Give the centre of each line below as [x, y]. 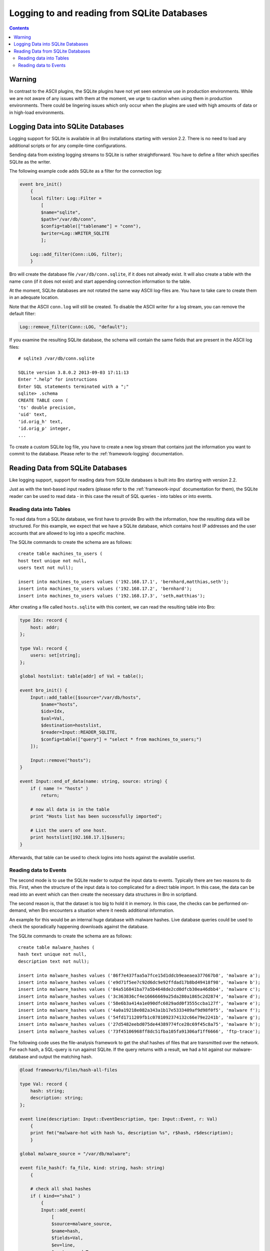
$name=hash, [66, 1231]
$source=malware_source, [82, 1224]
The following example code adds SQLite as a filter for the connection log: [86, 171]
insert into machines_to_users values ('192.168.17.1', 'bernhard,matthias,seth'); [124, 582]
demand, [18, 910]
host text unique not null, [52, 561]
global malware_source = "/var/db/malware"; [75, 1154]
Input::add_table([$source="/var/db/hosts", [86, 697]
